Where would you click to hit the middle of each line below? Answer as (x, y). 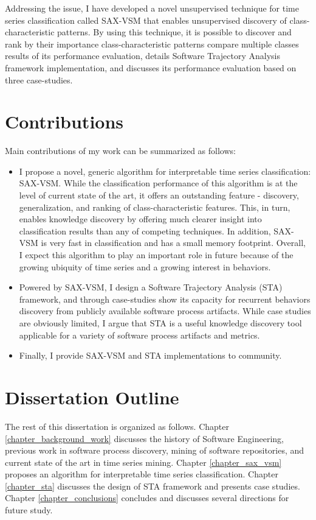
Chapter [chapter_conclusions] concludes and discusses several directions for (147, 498)
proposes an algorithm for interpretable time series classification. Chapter (142, 474)
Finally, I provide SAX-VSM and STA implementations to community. (150, 355)
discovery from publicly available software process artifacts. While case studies (165, 311)
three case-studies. (39, 79)
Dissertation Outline (92, 397)
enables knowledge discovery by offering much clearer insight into (140, 219)
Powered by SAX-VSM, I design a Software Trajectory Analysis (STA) (151, 287)
